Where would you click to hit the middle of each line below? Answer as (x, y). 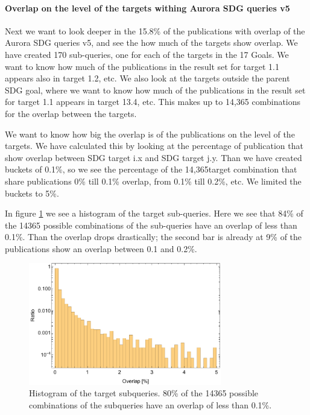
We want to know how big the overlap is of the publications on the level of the (150, 134)
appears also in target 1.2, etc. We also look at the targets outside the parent (147, 78)
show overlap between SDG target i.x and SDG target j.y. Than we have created (153, 157)
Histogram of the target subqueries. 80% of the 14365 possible (144, 393)
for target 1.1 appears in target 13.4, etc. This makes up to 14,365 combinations (153, 102)
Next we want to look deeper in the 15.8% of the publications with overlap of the (155, 30)
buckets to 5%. (32, 193)
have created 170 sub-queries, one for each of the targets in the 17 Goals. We (147, 54)
